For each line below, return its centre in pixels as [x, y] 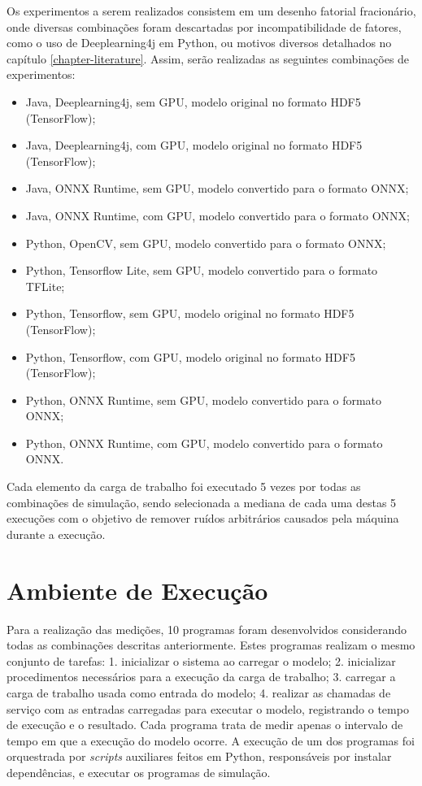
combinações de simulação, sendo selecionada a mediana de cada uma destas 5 [202, 502]
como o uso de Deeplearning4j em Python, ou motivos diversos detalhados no [199, 43]
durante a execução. [56, 534]
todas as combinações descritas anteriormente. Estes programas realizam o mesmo [211, 645]
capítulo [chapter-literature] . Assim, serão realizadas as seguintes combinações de [208, 58]
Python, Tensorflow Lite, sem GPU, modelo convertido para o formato [202, 270]
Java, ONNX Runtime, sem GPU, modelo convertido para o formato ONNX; [217, 188]
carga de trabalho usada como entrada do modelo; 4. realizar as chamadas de [199, 692]
